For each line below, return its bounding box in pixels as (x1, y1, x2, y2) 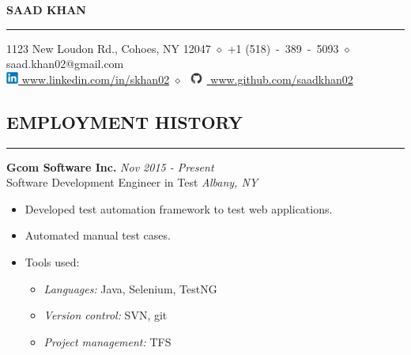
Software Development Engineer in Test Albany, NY (6, 174, 258, 191)
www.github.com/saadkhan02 (210, 70, 353, 87)
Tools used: (25, 254, 80, 270)
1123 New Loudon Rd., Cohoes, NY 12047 (6, 40, 211, 56)
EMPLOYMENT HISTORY (6, 109, 243, 134)
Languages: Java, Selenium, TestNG (43, 280, 217, 296)
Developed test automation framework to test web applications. (25, 200, 333, 217)
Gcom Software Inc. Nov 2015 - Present (6, 158, 214, 175)
